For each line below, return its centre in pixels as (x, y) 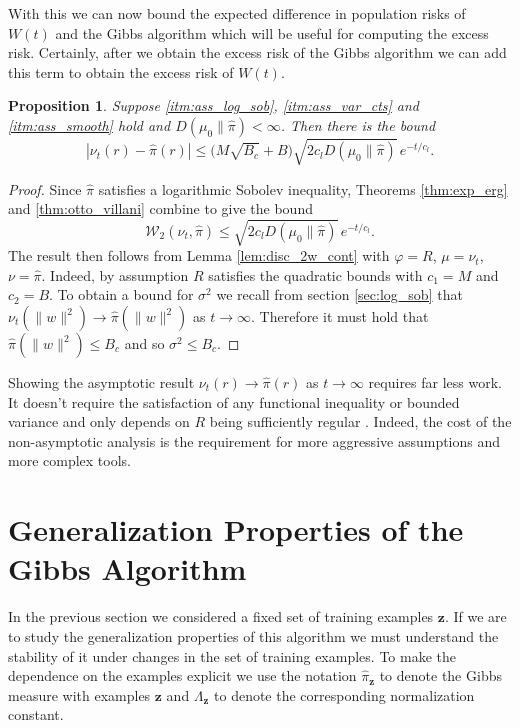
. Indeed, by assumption (115, 274)
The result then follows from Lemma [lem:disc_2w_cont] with (199, 255)
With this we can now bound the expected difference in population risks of (237, 13)
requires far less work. (435, 382)
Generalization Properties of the (236, 529)
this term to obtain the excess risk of (121, 71)
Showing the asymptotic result (101, 382)
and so (144, 343)
